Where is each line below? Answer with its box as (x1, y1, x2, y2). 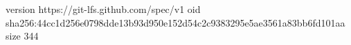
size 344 (6, 29, 39, 43)
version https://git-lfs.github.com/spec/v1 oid (6, 2, 201, 16)
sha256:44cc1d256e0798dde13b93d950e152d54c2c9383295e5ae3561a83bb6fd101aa (6, 15, 345, 29)
